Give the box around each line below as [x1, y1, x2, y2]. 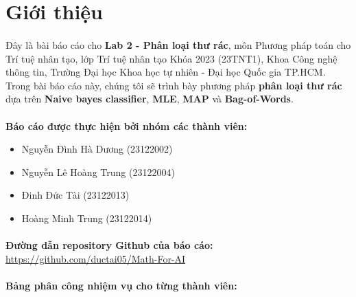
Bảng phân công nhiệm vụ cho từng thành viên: [5, 278, 237, 292]
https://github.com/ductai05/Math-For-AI [5, 251, 186, 265]
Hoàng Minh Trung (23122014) [21, 210, 152, 225]
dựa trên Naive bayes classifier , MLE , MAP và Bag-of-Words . [5, 91, 294, 106]
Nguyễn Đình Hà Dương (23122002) [21, 142, 173, 156]
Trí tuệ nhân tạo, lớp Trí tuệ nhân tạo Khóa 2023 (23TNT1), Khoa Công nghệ [5, 51, 337, 65]
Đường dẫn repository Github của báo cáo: [5, 238, 213, 252]
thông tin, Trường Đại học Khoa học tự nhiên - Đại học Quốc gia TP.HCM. [5, 65, 326, 79]
